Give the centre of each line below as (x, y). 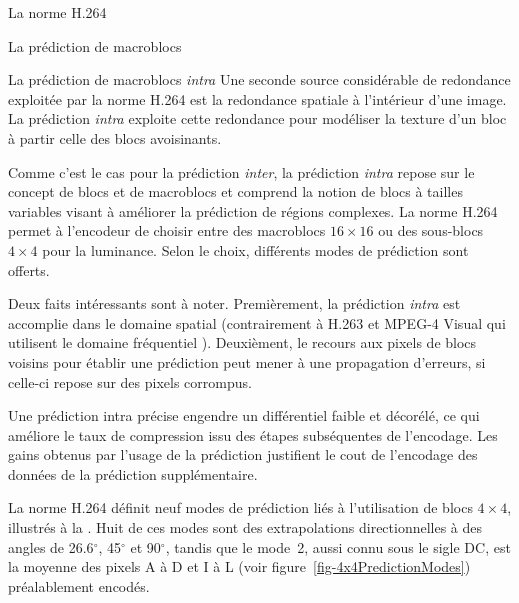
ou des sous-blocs (431, 230)
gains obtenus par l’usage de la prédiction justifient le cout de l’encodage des (243, 454)
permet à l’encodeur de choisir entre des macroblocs (167, 230)
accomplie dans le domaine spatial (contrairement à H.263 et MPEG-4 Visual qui (257, 322)
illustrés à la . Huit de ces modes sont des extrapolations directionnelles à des (245, 527)
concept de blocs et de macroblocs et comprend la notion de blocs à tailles (235, 191)
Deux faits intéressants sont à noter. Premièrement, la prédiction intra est (234, 303)
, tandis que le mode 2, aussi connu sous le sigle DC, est (338, 546)
